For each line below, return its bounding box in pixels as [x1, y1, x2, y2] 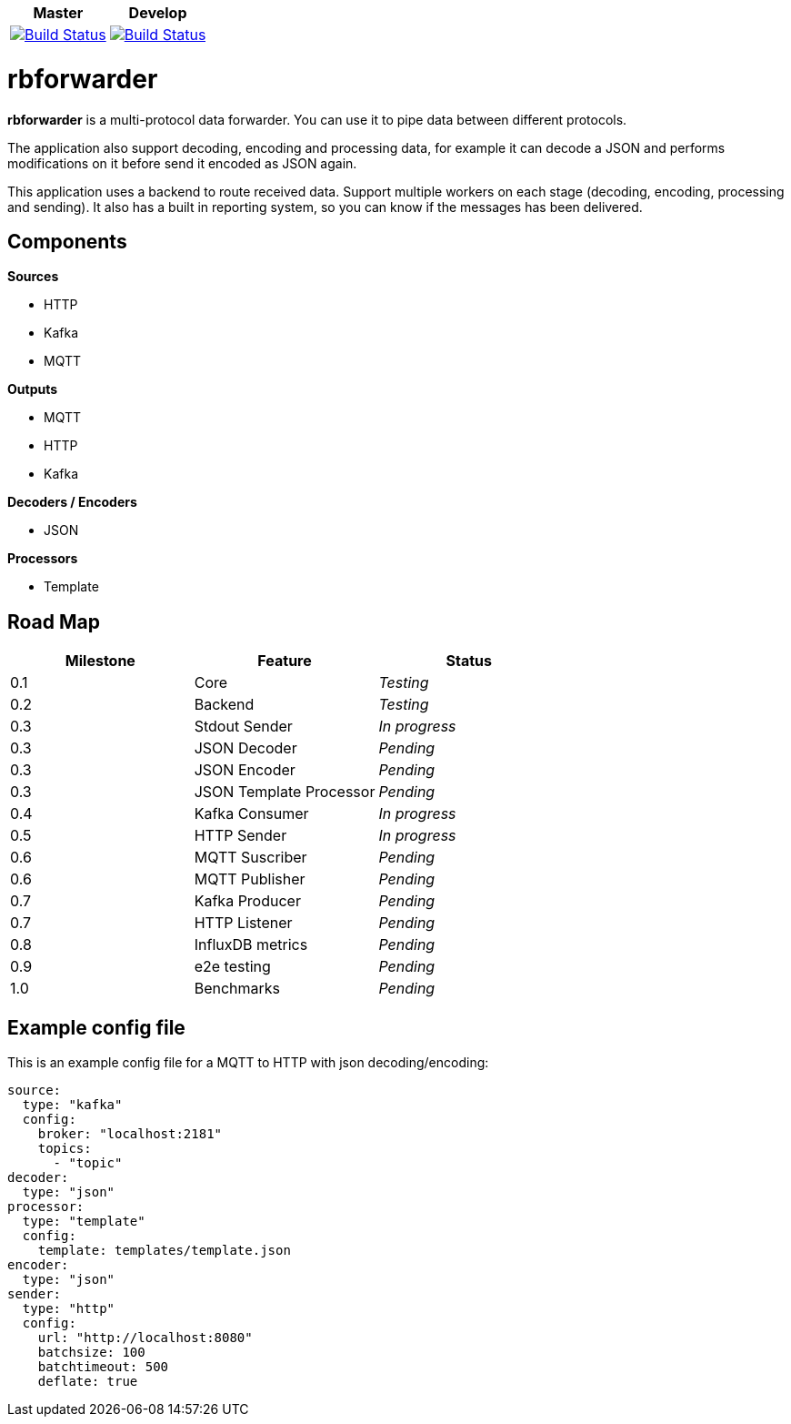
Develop [128, 4, 187, 22]
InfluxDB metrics [194, 935, 308, 954]
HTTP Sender [194, 826, 287, 845]
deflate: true [37, 1374, 138, 1389]
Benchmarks [194, 979, 281, 998]
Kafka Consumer [194, 804, 309, 823]
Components [7, 229, 127, 253]
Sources [7, 268, 59, 285]
